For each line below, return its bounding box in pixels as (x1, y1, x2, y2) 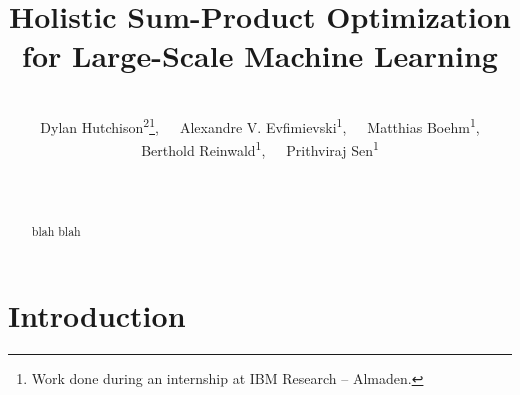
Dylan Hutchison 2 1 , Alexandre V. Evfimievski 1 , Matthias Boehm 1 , (40, 113, 480, 137)
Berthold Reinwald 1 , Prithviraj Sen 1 (141, 137, 379, 160)
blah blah (31, 223, 81, 240)
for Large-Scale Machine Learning (22, 35, 498, 76)
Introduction (8, 295, 186, 336)
